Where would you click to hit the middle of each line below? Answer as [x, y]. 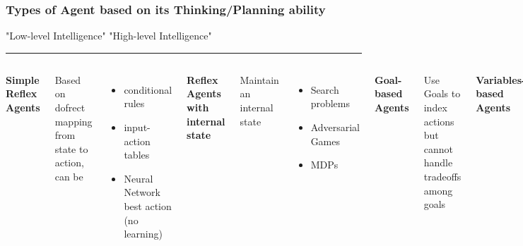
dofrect [70, 107]
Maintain [259, 79]
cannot [438, 148]
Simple [23, 79]
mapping [74, 121]
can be [69, 176]
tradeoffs [442, 176]
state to [71, 148]
